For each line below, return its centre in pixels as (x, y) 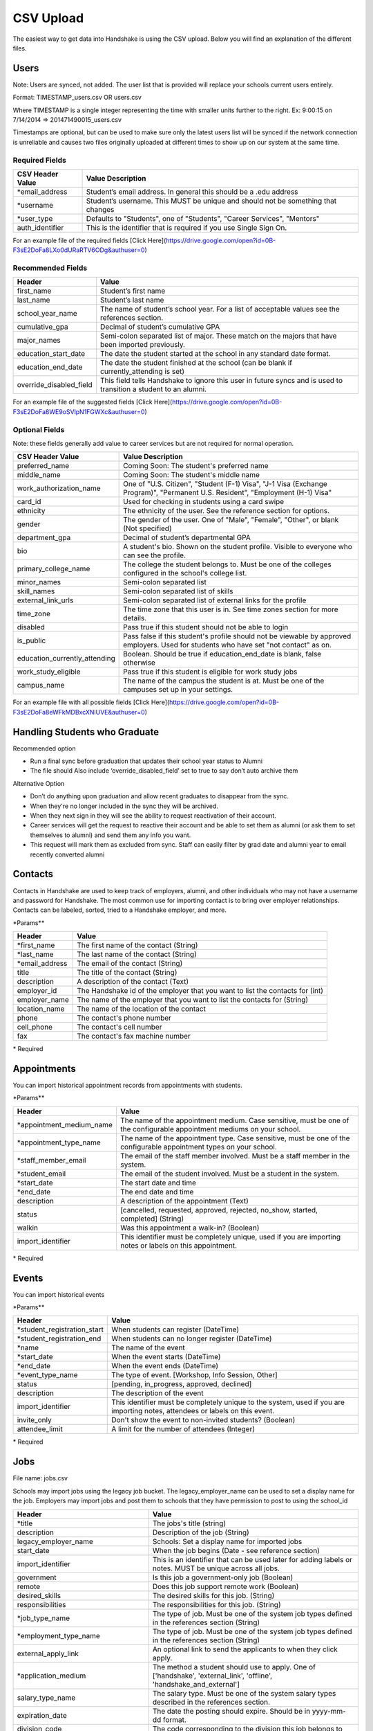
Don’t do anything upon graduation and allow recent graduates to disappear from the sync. (160, 796)
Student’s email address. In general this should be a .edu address (192, 192)
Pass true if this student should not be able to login (206, 627)
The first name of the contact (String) (137, 945)
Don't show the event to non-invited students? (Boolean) (203, 1420)
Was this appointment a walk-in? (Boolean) (190, 1228)
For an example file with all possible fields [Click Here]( (91, 702)
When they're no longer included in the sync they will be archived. (124, 806)
